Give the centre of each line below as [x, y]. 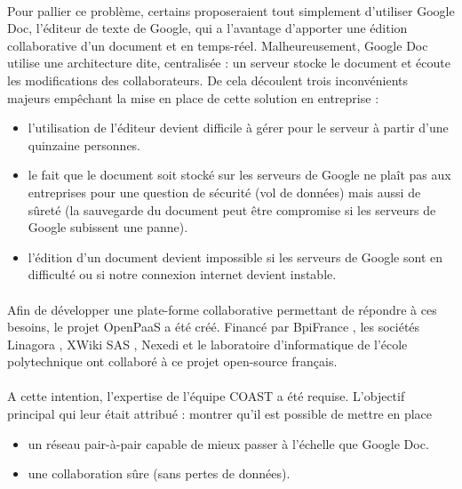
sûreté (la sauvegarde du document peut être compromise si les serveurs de [232, 209]
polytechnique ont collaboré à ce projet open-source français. [172, 361]
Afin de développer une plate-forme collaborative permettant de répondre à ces [222, 309]
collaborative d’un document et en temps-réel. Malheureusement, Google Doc [218, 45]
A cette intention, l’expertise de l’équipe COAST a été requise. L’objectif [206, 396]
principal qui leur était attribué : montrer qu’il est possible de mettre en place [220, 414]
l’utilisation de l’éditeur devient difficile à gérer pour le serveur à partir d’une [238, 128]
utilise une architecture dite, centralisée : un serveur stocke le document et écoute [229, 63]
